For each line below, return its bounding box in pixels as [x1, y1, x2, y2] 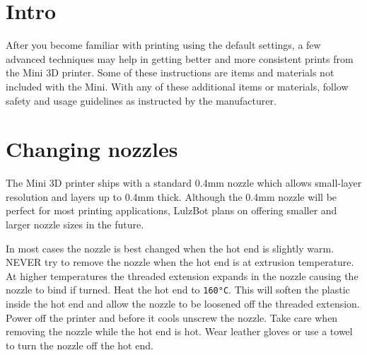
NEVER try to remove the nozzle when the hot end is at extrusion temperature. [6, 255, 354, 269]
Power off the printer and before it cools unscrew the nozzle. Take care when [6, 310, 338, 325]
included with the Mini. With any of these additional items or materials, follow [6, 78, 349, 93]
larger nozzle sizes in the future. [6, 217, 144, 231]
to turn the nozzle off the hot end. [6, 337, 153, 352]
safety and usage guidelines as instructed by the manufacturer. [6, 93, 276, 107]
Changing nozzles [6, 134, 178, 163]
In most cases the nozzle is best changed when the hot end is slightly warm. [6, 240, 334, 255]
